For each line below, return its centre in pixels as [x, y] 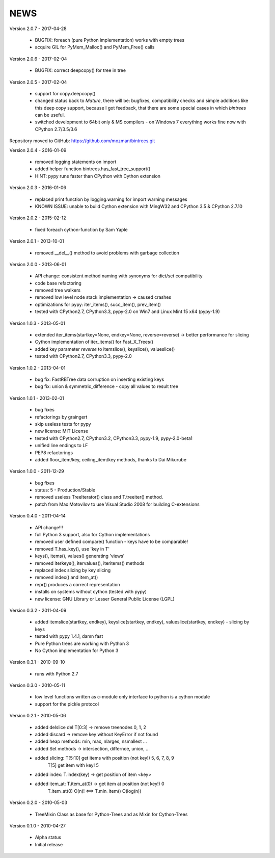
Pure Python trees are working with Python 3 [82, 643]
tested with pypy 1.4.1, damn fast [69, 636]
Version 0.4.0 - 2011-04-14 [37, 516]
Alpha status [48, 837]
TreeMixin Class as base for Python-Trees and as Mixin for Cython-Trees [111, 814]
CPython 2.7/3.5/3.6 [56, 129]
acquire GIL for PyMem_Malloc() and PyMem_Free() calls [95, 47]
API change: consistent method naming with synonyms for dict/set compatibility [119, 276]
